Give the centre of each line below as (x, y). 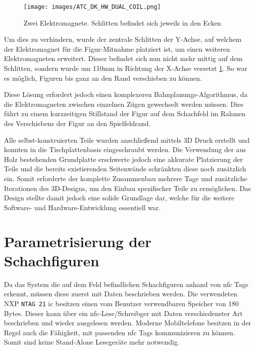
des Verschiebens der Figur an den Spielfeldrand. (77, 123)
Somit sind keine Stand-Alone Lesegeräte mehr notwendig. (92, 342)
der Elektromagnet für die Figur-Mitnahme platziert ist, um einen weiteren (117, 48)
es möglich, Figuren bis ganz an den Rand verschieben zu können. (103, 78)
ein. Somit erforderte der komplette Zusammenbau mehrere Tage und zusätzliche (126, 178)
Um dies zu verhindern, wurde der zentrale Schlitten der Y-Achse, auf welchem (123, 39)
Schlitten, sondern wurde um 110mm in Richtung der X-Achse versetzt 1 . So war (126, 68)
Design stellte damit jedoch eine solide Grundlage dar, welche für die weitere (119, 198)
